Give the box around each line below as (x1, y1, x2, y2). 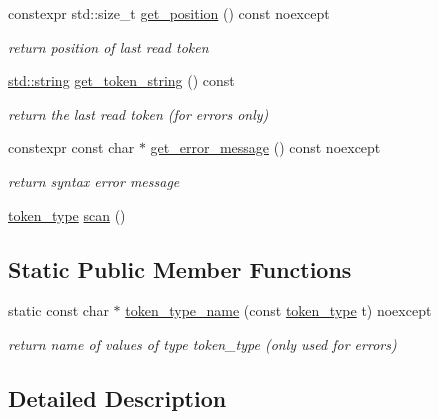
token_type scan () (8, 204, 126, 225)
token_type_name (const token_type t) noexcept (125, 300, 432, 321)
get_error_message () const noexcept (150, 137, 381, 158)
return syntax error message (8, 170, 180, 191)
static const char (8, 300, 109, 321)
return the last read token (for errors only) (8, 103, 269, 124)
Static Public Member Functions (8, 253, 352, 284)
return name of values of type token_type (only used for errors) (8, 333, 397, 354)
